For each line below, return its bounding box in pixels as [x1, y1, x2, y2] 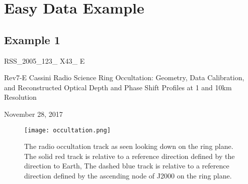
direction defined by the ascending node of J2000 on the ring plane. [24, 170, 232, 180]
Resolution [4, 92, 37, 102]
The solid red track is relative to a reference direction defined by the [24, 150, 235, 161]
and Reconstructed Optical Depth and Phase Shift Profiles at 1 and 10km [4, 82, 232, 92]
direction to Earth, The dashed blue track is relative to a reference [24, 160, 229, 171]
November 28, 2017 [4, 108, 63, 119]
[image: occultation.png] [24, 126, 111, 134]
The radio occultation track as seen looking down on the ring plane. [24, 141, 233, 151]
